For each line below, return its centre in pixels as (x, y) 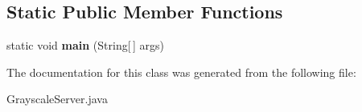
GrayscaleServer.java (57, 99)
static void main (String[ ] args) (85, 45)
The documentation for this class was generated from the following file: (181, 72)
